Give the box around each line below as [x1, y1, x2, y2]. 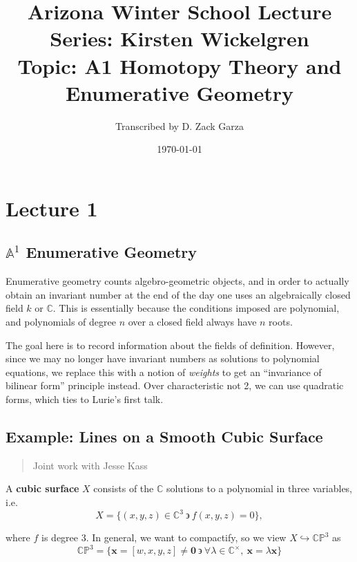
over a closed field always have [128, 315, 257, 329]
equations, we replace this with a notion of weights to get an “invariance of [6, 364, 322, 379]
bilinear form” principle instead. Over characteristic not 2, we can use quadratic [6, 378, 344, 393]
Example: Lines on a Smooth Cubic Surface [6, 426, 323, 447]
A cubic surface [6, 481, 79, 496]
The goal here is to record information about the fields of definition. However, [6, 337, 335, 352]
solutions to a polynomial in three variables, [166, 481, 353, 496]
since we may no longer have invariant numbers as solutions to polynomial [6, 351, 320, 366]
